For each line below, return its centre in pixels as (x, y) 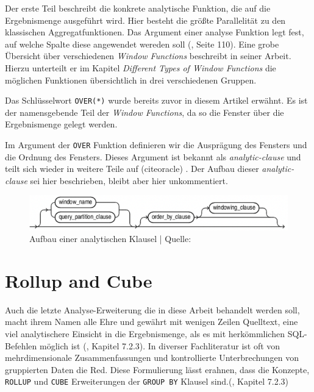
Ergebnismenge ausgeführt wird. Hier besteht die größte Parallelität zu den (145, 20)
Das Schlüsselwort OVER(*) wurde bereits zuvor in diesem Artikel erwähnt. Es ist (156, 100)
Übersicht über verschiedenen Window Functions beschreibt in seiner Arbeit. (148, 56)
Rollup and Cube (79, 280)
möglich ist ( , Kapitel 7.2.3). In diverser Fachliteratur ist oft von (160, 345)
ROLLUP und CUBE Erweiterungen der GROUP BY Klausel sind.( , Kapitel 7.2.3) (147, 381)
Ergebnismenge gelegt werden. (61, 124)
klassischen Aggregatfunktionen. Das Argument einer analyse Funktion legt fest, (155, 32)
